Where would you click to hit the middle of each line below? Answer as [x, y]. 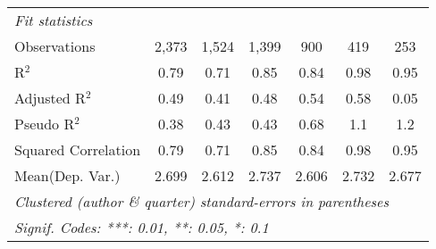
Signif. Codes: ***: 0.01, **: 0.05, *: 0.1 [142, 227]
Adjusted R [50, 98]
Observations [55, 46]
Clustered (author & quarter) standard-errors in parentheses [201, 201]
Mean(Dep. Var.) [67, 175]
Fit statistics [54, 20]
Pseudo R [45, 124]
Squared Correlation [78, 149]
